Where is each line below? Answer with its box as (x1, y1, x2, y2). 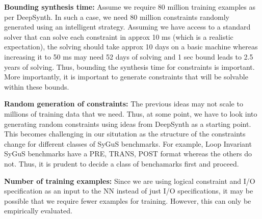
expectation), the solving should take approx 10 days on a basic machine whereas (4, 41, 258, 52)
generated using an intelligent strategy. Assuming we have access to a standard (4, 21, 251, 32)
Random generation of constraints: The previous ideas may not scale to (4, 98, 243, 109)
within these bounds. (4, 81, 69, 92)
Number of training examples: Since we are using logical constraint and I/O (4, 175, 255, 186)
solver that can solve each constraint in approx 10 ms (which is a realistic (4, 31, 233, 42)
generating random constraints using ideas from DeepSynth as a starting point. (4, 118, 251, 129)
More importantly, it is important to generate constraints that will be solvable (4, 71, 248, 82)
